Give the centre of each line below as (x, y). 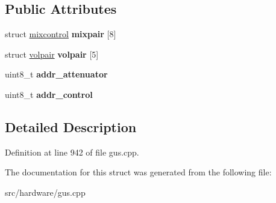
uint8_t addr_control (49, 94)
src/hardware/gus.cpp (45, 192)
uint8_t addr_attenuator (56, 74)
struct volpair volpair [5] (52, 54)
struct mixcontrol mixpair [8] (61, 34)
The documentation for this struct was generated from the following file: (138, 172)
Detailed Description (71, 126)
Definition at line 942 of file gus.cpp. (72, 152)
